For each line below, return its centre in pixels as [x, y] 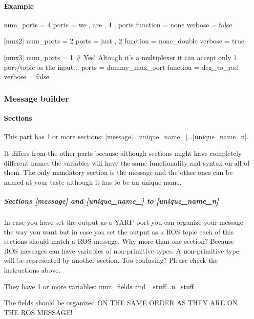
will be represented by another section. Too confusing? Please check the [111, 260]
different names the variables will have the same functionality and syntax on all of [127, 162]
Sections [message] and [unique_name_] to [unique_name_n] [111, 201]
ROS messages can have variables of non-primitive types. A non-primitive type [122, 250]
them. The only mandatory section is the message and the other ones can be [118, 172]
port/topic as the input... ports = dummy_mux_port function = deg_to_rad [121, 67]
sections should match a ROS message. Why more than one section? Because [119, 241]
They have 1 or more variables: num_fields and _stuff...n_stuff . [100, 286]
